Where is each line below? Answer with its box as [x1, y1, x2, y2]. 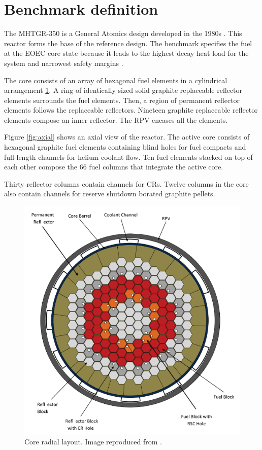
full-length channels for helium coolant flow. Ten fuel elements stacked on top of [4, 151, 253, 162]
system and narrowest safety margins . [4, 57, 123, 68]
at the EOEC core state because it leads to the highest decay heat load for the [4, 48, 249, 58]
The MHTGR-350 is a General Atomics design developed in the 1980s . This [4, 28, 242, 39]
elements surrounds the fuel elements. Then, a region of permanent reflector [4, 94, 240, 105]
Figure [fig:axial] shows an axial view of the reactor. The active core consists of [4, 131, 250, 142]
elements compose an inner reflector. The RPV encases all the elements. [4, 114, 228, 125]
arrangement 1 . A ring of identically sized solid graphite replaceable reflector [4, 85, 243, 95]
